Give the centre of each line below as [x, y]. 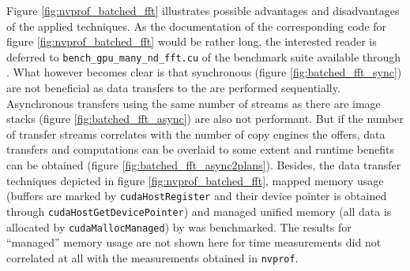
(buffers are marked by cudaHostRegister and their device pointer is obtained [197, 196]
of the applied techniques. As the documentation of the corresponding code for [197, 26]
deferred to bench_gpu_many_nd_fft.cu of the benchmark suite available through [204, 56]
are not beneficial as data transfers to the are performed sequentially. [173, 88]
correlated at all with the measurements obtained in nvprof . [152, 257]
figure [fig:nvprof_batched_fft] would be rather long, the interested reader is [192, 41]
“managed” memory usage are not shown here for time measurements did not [194, 242]
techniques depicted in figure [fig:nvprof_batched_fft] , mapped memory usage [195, 180]
